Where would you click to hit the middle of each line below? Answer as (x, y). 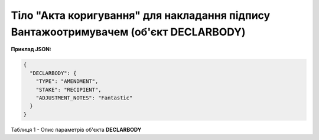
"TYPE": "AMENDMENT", (67, 81)
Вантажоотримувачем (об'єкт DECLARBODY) (128, 32)
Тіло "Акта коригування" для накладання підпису (141, 15)
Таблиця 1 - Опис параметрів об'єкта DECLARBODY (76, 129)
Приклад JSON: (31, 49)
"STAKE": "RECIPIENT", (69, 89)
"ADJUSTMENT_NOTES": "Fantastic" (84, 98)
